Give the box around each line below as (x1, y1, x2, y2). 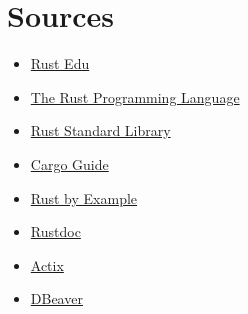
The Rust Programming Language (30, 86, 240, 107)
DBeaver (30, 288, 83, 309)
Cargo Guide (30, 153, 109, 174)
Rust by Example (30, 187, 138, 208)
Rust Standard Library (30, 120, 171, 141)
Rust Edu (30, 53, 90, 74)
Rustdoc (30, 221, 81, 242)
